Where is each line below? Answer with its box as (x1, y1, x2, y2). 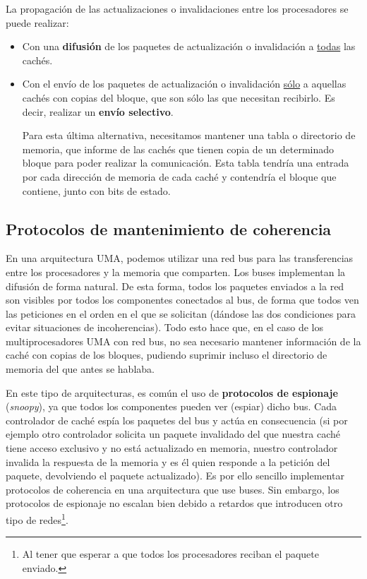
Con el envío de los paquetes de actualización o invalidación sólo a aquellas (22, 76, 347, 91)
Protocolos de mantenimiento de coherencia (6, 217, 332, 239)
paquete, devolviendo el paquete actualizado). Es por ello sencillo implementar (6, 468, 344, 483)
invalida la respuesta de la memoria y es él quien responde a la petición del (6, 454, 330, 469)
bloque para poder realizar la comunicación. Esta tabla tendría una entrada (22, 155, 349, 170)
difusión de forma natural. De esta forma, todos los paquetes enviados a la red (6, 278, 344, 293)
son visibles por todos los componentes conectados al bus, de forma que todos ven (6, 292, 359, 307)
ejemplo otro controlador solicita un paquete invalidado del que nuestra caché (6, 426, 340, 441)
